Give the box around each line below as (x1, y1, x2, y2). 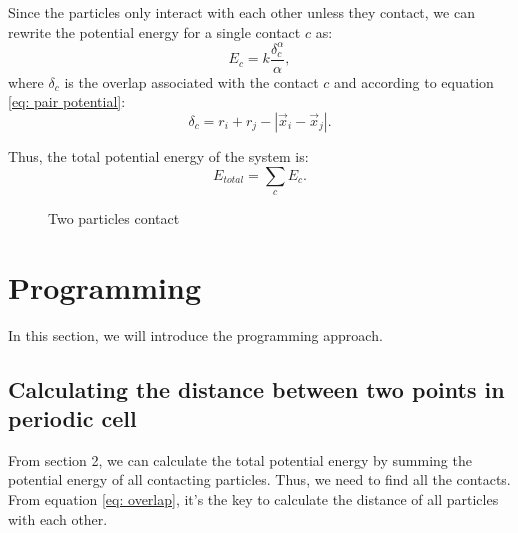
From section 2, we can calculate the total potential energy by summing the (8, 449, 472, 470)
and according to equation (333, 71, 494, 92)
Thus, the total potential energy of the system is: (8, 145, 309, 166)
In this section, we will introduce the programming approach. (8, 324, 383, 345)
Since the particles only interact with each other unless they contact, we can (8, 2, 475, 22)
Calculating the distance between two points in (8, 373, 505, 404)
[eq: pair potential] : (8, 91, 126, 112)
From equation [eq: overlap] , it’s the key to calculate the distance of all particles (8, 489, 499, 510)
